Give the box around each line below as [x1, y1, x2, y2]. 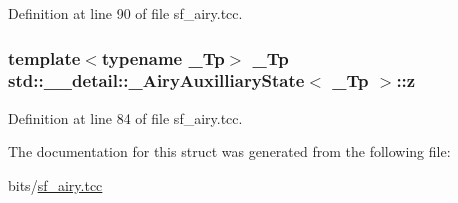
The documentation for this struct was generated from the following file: [8, 141, 451, 162]
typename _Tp [101, 45, 225, 70]
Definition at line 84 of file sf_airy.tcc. [8, 107, 243, 128]
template [8, 45, 81, 70]
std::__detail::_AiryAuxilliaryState [8, 68, 305, 93]
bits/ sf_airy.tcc [8, 174, 103, 195]
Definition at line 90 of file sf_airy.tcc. [8, 3, 243, 23]
